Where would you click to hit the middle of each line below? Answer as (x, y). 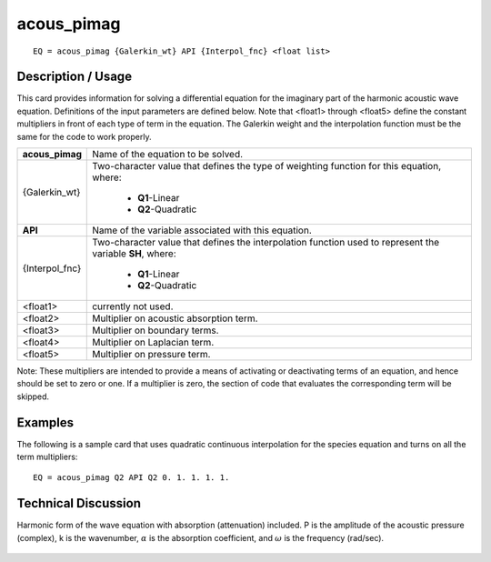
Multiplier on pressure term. (151, 355)
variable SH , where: (134, 254)
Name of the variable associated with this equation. (202, 230)
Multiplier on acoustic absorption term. (175, 318)
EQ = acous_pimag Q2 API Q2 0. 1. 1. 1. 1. (131, 478)
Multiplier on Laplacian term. (153, 343)
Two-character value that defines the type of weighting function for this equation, (267, 166)
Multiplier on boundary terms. (155, 330)
